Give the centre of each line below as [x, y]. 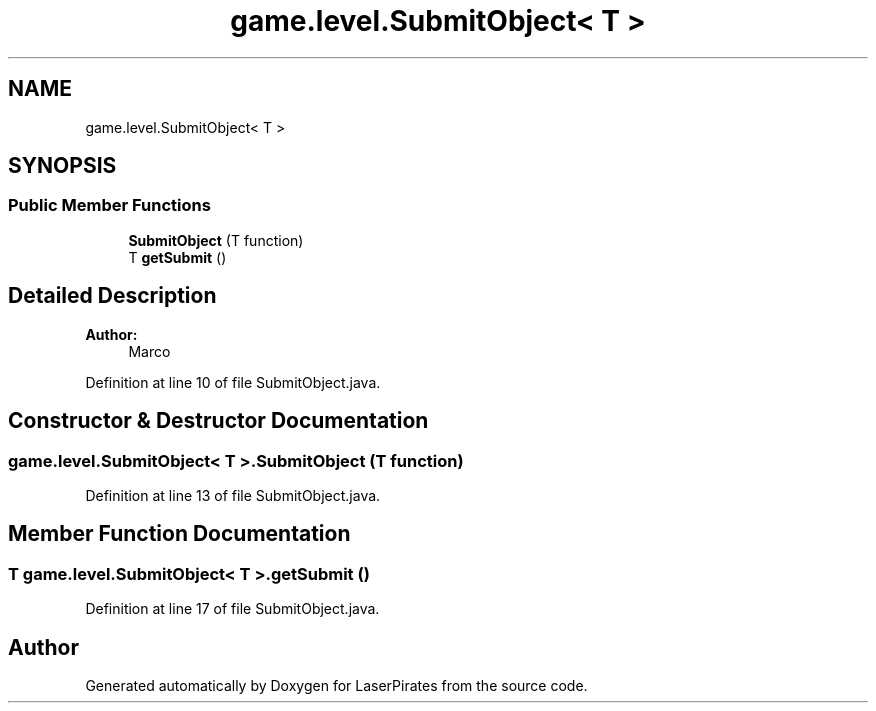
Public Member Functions [109, 205]
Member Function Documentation [179, 534]
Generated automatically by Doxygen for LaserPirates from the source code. [336, 685]
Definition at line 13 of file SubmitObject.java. [233, 495]
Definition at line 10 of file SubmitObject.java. [233, 382]
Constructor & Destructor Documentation [218, 421]
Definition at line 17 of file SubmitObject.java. [232, 609]
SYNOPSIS [62, 166]
